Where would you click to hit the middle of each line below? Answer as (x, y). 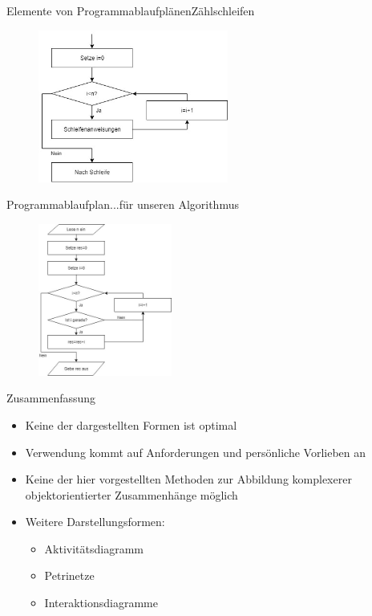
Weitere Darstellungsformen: (95, 522)
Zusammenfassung (51, 398)
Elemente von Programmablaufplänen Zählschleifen (131, 10)
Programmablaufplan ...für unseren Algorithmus (123, 204)
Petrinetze (69, 575)
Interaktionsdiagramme (101, 603)
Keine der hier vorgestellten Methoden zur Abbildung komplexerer (188, 479)
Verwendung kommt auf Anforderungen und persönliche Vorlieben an (196, 452)
